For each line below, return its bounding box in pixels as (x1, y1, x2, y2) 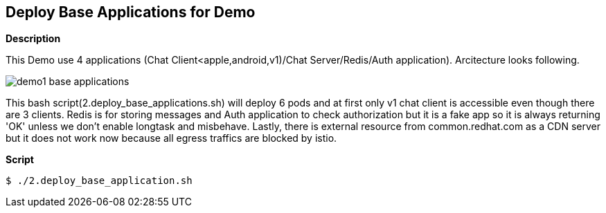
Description (6, 33, 61, 45)
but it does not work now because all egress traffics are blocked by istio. (6, 132, 337, 145)
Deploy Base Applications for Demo (6, 3, 256, 21)
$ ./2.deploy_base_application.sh (6, 175, 193, 187)
